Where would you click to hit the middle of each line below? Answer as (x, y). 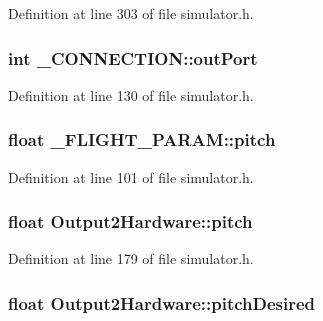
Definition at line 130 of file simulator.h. (131, 94)
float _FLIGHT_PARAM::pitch (142, 139)
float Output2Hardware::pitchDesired (162, 302)
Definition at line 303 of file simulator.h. (131, 13)
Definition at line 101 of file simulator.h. (131, 176)
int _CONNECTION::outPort (133, 57)
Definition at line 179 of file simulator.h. (131, 258)
